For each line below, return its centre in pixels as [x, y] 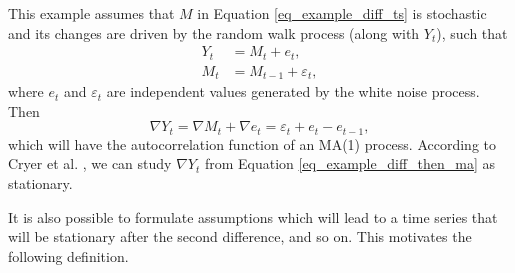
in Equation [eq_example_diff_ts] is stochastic [342, 13]
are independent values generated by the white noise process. [293, 91]
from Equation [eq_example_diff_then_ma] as [350, 163]
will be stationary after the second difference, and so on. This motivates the [240, 236]
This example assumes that [91, 13]
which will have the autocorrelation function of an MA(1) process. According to [252, 143]
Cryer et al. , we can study [90, 163]
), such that [472, 32]
